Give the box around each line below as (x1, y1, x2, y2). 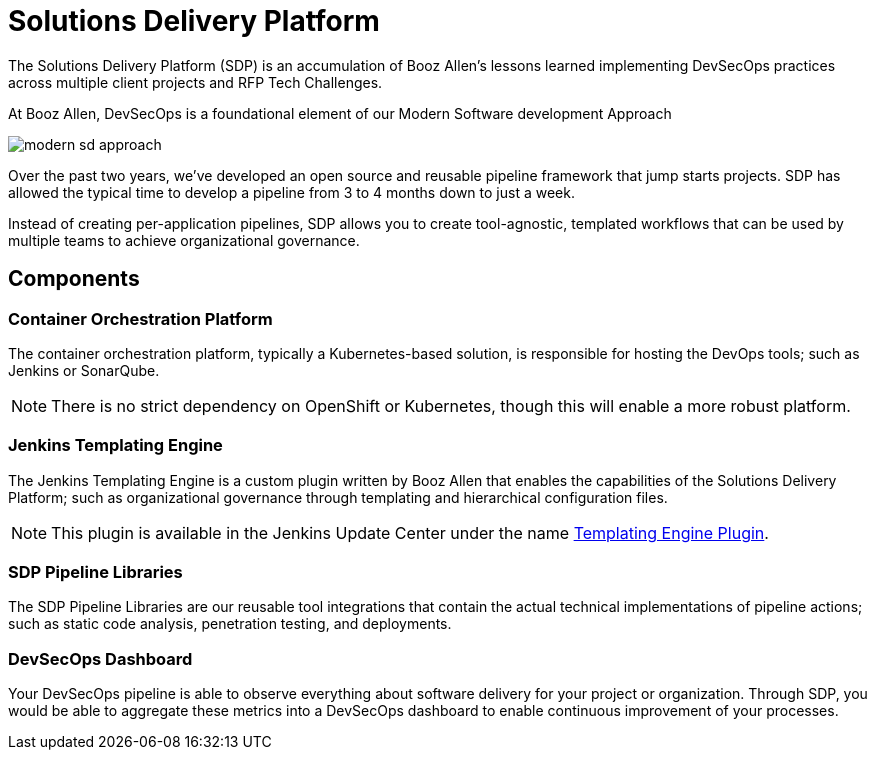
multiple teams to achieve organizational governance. (8, 231, 360, 249)
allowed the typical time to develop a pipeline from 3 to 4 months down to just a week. (8, 183, 575, 201)
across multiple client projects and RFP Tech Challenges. (8, 73, 383, 91)
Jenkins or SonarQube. (8, 361, 160, 379)
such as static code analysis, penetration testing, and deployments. (8, 615, 452, 633)
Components (8, 266, 140, 292)
